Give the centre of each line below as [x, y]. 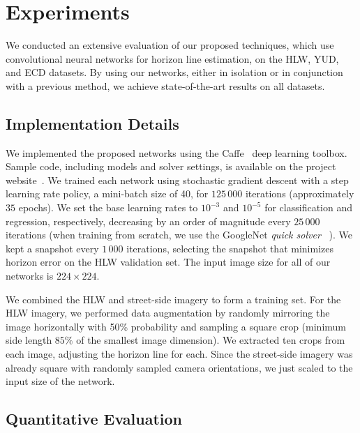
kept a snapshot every [52, 248]
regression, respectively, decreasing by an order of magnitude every [148, 221]
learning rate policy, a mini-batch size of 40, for [107, 193]
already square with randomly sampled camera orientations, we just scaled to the [179, 367]
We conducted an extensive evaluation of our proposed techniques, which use [170, 45]
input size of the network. [60, 381]
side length [29, 340]
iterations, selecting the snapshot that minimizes [230, 248]
